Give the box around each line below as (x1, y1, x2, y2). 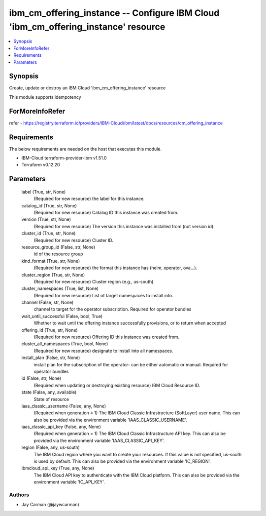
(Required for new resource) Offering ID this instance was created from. (33, 334, 180, 340)
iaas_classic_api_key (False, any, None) (21, 424, 101, 430)
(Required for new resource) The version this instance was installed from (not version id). (33, 223, 215, 229)
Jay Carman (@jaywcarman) (21, 502, 80, 508)
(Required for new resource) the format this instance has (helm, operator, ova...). (33, 265, 198, 271)
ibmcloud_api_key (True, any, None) (21, 465, 95, 471)
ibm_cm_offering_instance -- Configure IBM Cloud (9, 7, 220, 18)
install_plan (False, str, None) (21, 355, 80, 360)
